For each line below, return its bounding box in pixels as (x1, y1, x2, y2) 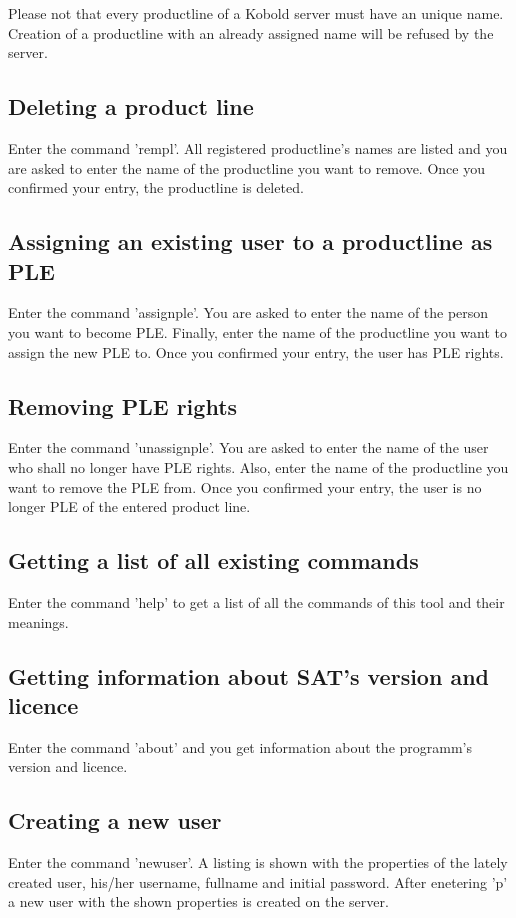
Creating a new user (8, 805, 222, 836)
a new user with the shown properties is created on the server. (8, 891, 389, 912)
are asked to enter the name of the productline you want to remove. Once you (8, 157, 485, 178)
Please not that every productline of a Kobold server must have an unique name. (8, 3, 504, 23)
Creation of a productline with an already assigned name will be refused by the (8, 22, 494, 43)
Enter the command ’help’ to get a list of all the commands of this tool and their (8, 591, 505, 612)
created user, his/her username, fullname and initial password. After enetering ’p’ (8, 871, 508, 892)
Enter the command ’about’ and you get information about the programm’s (8, 736, 473, 757)
